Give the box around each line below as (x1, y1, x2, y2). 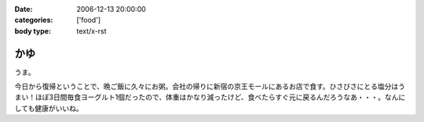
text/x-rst (76, 26, 107, 35)
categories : (14, 16, 53, 25)
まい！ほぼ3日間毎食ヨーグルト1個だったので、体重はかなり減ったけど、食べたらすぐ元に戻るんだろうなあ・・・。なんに (14, 92, 406, 102)
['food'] (76, 16, 101, 25)
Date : (14, 5, 33, 13)
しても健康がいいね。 (14, 103, 83, 113)
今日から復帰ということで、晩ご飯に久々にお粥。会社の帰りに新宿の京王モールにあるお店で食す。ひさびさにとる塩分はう (14, 82, 406, 91)
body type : (14, 26, 51, 35)
